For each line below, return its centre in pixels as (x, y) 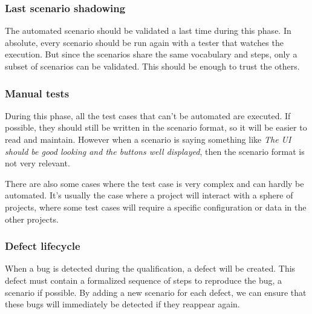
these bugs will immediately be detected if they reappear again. (122, 304)
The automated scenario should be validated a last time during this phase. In (148, 31)
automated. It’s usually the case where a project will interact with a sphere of (149, 195)
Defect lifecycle (43, 246)
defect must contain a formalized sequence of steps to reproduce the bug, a (144, 280)
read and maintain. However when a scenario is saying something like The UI (148, 139)
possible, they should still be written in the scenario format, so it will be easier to (156, 127)
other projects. (32, 219)
